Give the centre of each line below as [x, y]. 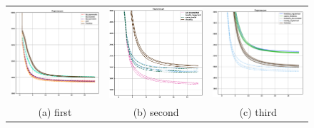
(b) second [156, 112]
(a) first [55, 112]
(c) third [258, 112]
